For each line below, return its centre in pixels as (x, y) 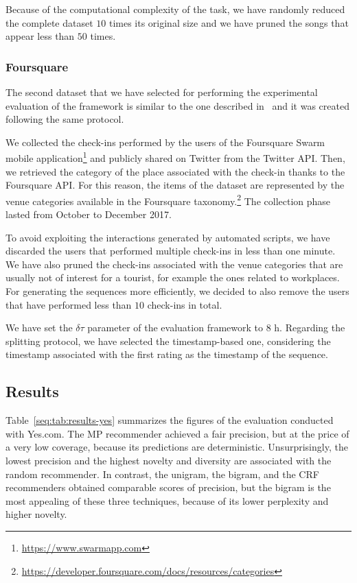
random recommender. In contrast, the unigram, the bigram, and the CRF (162, 474)
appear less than (40, 36)
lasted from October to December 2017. (89, 214)
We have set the (39, 328)
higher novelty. (36, 514)
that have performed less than (69, 304)
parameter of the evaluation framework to (175, 328)
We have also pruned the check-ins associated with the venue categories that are (174, 264)
